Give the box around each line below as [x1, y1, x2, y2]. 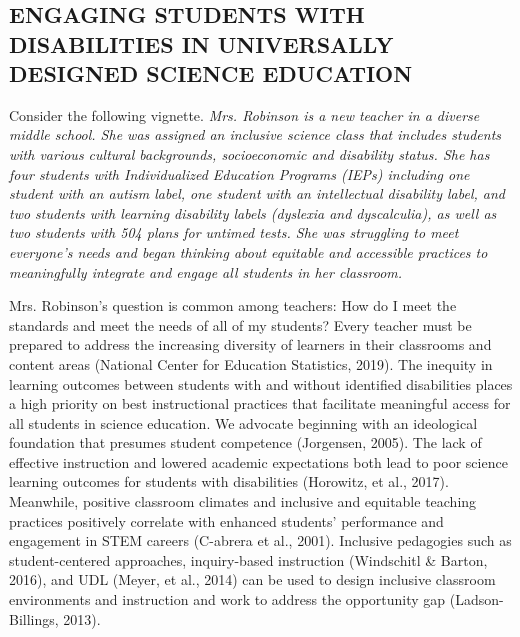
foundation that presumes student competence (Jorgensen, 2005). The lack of [9, 432, 482, 453]
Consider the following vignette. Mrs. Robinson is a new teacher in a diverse [9, 104, 480, 125]
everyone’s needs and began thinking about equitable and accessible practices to [9, 241, 488, 262]
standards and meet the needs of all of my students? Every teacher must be [9, 314, 472, 335]
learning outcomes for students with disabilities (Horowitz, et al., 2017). [9, 471, 449, 492]
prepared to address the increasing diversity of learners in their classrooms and [9, 334, 492, 355]
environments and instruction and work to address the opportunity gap [9, 589, 446, 610]
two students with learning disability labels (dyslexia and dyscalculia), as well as [9, 202, 497, 223]
